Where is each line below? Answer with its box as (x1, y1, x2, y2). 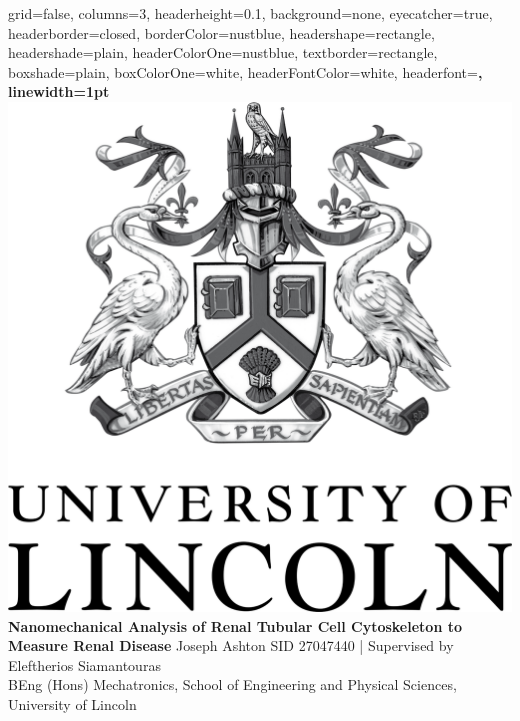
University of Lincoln (8, 693, 137, 714)
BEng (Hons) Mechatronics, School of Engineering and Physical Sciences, (8, 674, 457, 695)
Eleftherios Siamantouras (8, 654, 161, 675)
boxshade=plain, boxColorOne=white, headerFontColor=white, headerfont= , (8, 61, 483, 82)
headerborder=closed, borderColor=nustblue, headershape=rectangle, (8, 22, 435, 43)
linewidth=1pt (8, 81, 110, 102)
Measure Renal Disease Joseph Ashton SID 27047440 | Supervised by (8, 635, 454, 656)
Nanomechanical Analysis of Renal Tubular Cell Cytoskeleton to (8, 615, 463, 636)
